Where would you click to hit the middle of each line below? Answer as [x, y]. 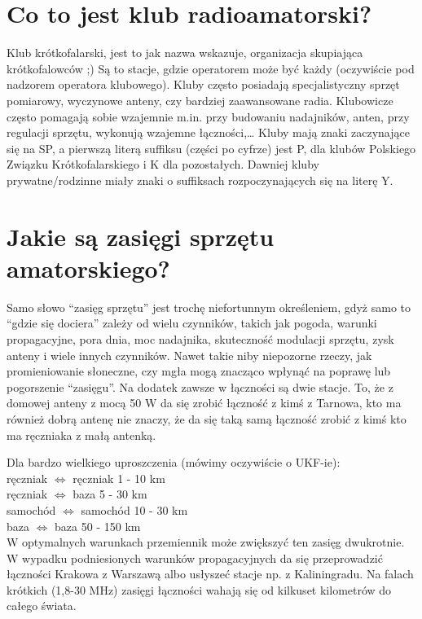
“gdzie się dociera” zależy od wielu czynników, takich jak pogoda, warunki [192, 323]
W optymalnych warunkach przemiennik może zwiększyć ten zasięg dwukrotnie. [206, 542]
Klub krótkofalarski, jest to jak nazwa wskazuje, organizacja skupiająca [185, 53]
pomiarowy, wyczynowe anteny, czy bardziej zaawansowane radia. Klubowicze [200, 100]
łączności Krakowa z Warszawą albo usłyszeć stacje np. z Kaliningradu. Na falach [210, 574]
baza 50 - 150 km [98, 526]
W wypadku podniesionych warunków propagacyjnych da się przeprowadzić [195, 558]
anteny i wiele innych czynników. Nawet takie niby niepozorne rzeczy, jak [189, 355]
